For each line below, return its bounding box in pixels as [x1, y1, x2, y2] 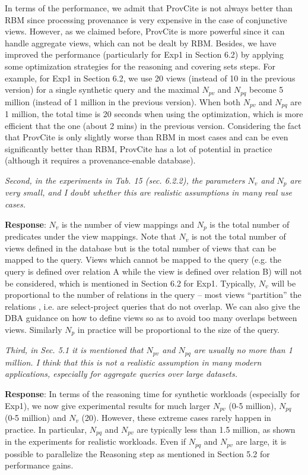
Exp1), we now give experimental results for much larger [5, 399, 211, 411]
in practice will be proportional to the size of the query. [77, 323, 280, 335]
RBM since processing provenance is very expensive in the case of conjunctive [5, 13, 287, 26]
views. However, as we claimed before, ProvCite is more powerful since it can [5, 25, 285, 37]
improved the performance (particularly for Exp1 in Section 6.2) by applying [5, 48, 284, 61]
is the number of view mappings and [61, 218, 195, 230]
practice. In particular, [5, 423, 87, 435]
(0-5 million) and [5, 411, 66, 424]
